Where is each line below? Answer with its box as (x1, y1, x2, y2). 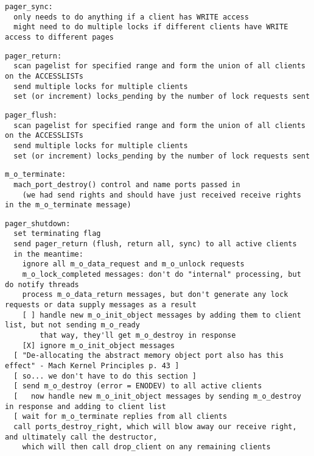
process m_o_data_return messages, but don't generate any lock (22, 290, 288, 299)
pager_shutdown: (5, 219, 71, 228)
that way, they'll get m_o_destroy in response (40, 331, 236, 340)
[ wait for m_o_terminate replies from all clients (13, 412, 228, 421)
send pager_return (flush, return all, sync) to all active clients (13, 240, 297, 249)
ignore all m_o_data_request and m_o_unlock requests (22, 260, 245, 269)
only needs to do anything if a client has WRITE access (13, 12, 249, 21)
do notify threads (5, 280, 79, 289)
